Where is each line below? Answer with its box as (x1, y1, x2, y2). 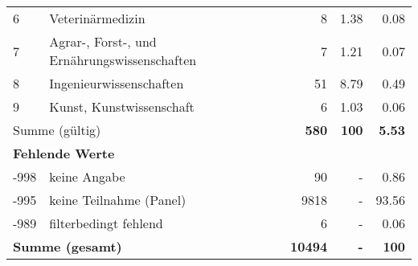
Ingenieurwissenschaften (49, 74, 184, 92)
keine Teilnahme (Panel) (49, 190, 186, 209)
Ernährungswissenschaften (49, 51, 197, 69)
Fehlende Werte (13, 144, 115, 162)
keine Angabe (49, 167, 125, 186)
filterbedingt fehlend (49, 214, 163, 232)
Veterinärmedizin (49, 9, 145, 27)
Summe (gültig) (13, 121, 101, 139)
